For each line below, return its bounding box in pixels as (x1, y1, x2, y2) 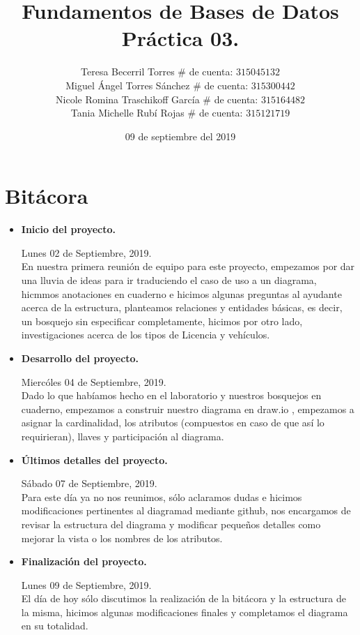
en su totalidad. (21, 618, 88, 633)
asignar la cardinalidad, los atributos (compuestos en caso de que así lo (21, 415, 324, 430)
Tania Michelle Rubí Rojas (70, 105, 185, 120)
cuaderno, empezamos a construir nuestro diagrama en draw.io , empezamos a (21, 401, 354, 416)
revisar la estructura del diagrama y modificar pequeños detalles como (21, 516, 321, 531)
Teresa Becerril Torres (81, 64, 175, 79)
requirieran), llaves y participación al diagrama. (21, 428, 224, 443)
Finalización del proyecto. (21, 554, 147, 569)
